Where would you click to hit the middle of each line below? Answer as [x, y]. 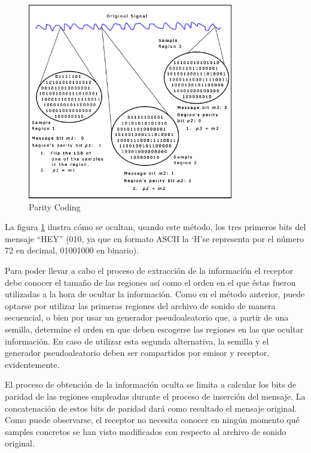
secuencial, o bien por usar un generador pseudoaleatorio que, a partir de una [147, 317]
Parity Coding [55, 206]
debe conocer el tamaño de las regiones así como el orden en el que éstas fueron [150, 282]
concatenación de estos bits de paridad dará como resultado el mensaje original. [151, 408]
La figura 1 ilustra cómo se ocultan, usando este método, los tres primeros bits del [155, 227]
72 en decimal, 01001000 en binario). [72, 250]
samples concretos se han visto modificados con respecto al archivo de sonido [146, 431]
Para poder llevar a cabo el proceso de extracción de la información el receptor [149, 270]
